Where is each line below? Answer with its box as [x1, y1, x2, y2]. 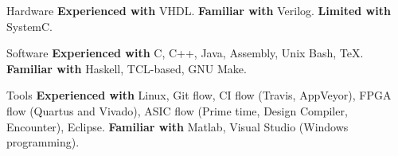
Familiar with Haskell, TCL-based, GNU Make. [6, 60, 247, 76]
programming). [6, 134, 80, 150]
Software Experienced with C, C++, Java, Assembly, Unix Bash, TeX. [6, 45, 364, 61]
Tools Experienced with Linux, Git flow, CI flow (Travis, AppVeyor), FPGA [6, 87, 392, 103]
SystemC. [6, 18, 53, 34]
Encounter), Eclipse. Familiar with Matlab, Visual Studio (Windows [6, 118, 349, 135]
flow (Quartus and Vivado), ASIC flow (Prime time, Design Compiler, [6, 102, 348, 119]
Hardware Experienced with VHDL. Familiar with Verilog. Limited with [6, 2, 391, 18]
